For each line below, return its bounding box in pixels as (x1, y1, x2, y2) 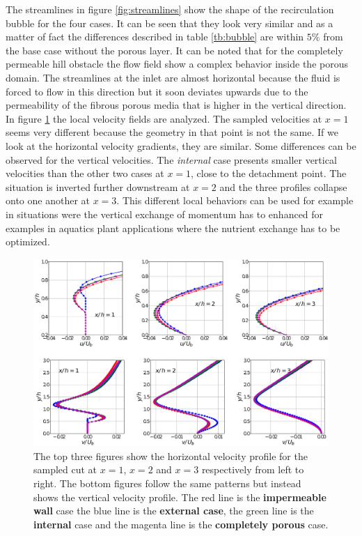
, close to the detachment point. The (191, 166, 347, 181)
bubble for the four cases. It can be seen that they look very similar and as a (6, 15, 333, 30)
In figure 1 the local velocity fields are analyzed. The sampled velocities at (6, 111, 322, 125)
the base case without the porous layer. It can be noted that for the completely (6, 43, 343, 57)
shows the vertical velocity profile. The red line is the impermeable (33, 489, 326, 504)
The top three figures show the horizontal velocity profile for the (33, 448, 308, 463)
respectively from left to (201, 462, 304, 477)
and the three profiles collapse (219, 179, 347, 194)
